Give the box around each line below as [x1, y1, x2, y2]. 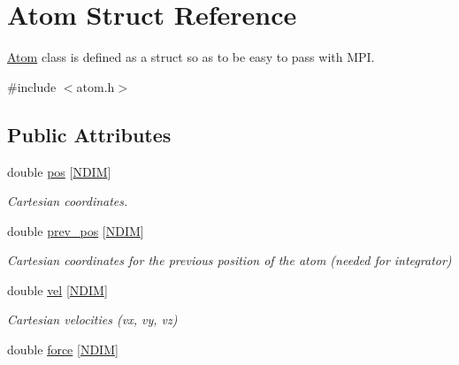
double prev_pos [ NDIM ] [7, 221, 144, 240]
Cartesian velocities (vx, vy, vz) [7, 310, 178, 329]
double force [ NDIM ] [7, 340, 119, 359]
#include [7, 77, 57, 95]
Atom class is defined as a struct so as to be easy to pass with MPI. [7, 48, 375, 66]
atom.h [76, 77, 115, 95]
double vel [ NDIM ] [7, 280, 108, 299]
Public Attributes [7, 120, 172, 148]
